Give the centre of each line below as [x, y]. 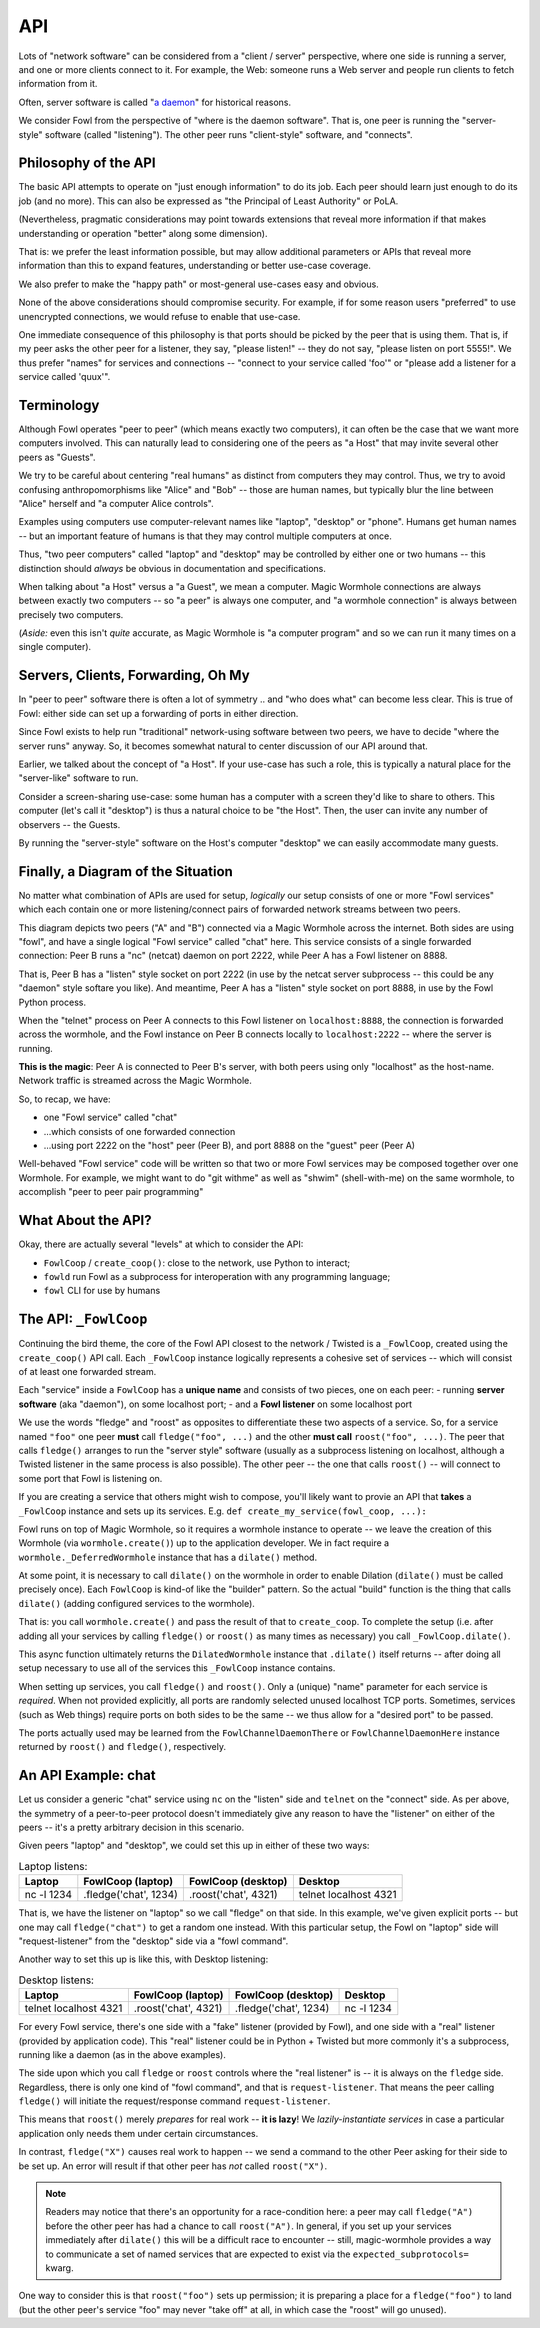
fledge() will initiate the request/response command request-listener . [174, 2101]
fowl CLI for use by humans [102, 1291]
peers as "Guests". [57, 457]
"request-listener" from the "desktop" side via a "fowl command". [153, 1941]
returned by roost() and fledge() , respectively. [122, 1747]
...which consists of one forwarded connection [139, 1131]
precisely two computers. [71, 614]
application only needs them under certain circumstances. [138, 2133]
